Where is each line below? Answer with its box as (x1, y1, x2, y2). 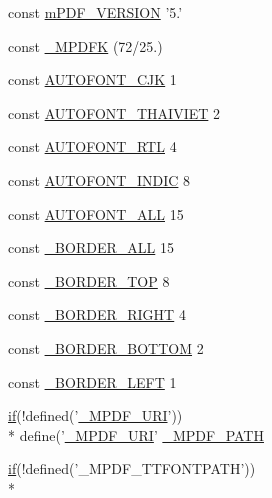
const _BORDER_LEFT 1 (8, 371, 177, 392)
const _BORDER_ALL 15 (8, 237, 174, 258)
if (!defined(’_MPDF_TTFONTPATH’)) (8, 458, 256, 479)
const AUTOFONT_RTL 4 (8, 136, 177, 157)
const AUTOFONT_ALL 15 (8, 203, 184, 224)
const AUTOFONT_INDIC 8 (8, 169, 191, 190)
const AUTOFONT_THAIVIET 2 (8, 102, 221, 123)
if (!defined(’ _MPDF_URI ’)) (8, 405, 183, 426)
